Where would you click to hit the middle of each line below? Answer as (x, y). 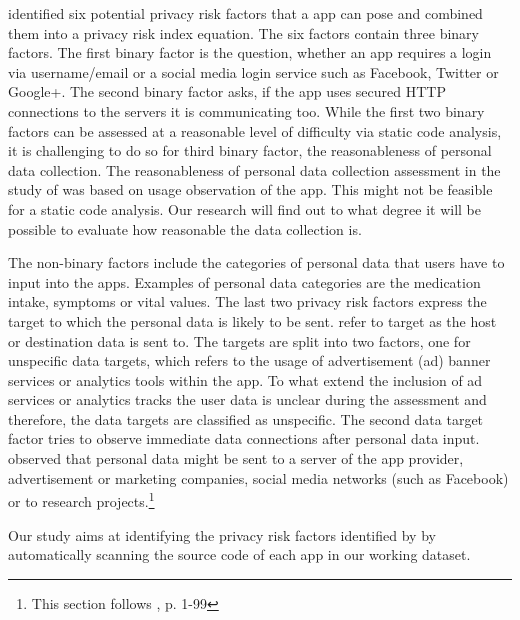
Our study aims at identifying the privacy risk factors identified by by (222, 534)
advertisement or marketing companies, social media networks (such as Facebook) (258, 477)
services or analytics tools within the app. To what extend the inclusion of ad (245, 379)
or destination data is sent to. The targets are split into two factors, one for (239, 340)
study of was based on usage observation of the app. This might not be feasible (250, 189)
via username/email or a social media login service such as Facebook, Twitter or (253, 71)
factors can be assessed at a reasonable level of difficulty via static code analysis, (255, 130)
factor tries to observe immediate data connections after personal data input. (244, 438)
